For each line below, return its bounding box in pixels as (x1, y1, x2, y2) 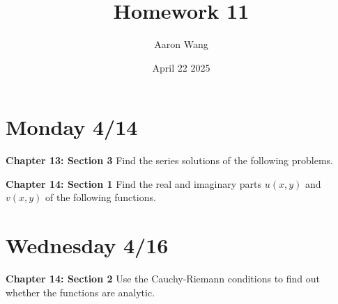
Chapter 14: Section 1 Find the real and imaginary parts (6, 176, 262, 191)
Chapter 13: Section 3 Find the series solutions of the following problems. (6, 153, 333, 168)
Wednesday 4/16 (6, 231, 169, 259)
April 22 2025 (152, 60, 210, 74)
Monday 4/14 (6, 113, 138, 141)
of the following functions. (45, 190, 156, 205)
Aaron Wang (154, 37, 208, 51)
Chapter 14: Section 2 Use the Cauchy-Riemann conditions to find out (6, 271, 320, 286)
